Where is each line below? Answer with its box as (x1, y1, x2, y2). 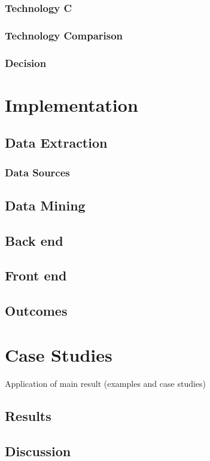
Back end (5, 231, 63, 249)
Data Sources (5, 164, 70, 179)
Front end (5, 266, 67, 285)
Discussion (5, 441, 71, 460)
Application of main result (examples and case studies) (5, 377, 206, 389)
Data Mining (5, 196, 86, 214)
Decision (5, 55, 47, 70)
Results (5, 406, 51, 425)
